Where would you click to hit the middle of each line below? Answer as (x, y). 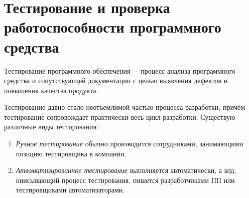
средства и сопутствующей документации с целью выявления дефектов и (116, 80)
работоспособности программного (113, 27)
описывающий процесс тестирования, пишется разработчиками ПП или (125, 180)
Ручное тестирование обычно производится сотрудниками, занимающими (130, 144)
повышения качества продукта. (51, 90)
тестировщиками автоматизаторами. (70, 190)
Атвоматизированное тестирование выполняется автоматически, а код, (126, 170)
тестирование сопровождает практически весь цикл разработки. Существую (120, 117)
